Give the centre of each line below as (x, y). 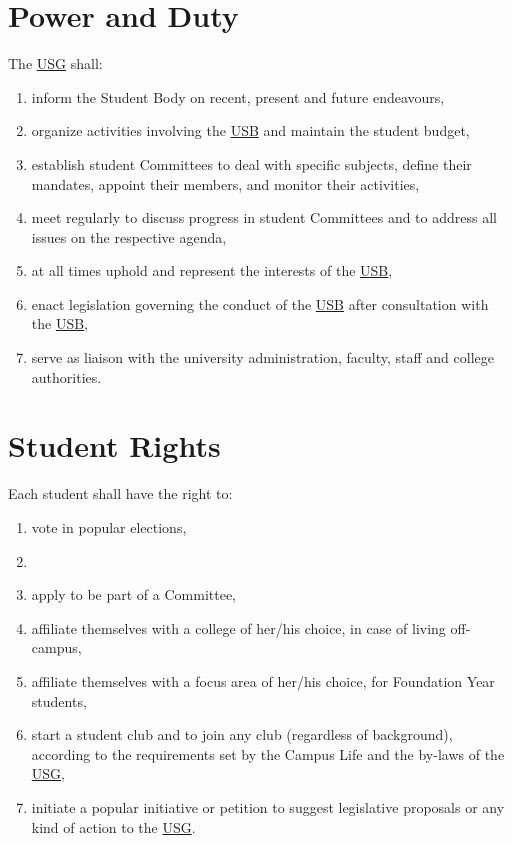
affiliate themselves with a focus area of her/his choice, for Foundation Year (263, 680)
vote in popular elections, (109, 526)
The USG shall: (55, 63)
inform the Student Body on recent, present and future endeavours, (238, 96)
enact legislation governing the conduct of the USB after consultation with (260, 303)
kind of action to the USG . (113, 826)
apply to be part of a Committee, (134, 594)
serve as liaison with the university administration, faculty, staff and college (262, 357)
